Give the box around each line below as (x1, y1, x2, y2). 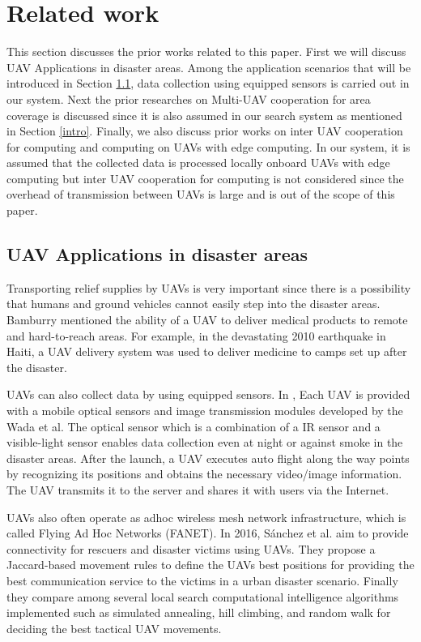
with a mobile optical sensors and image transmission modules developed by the (6, 402, 403, 419)
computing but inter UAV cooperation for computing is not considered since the (6, 169, 404, 186)
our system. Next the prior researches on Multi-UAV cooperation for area (6, 90, 371, 107)
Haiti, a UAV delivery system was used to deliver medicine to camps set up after (6, 343, 407, 360)
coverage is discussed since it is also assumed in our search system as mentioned (6, 106, 402, 123)
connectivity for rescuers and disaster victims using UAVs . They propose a (6, 540, 376, 557)
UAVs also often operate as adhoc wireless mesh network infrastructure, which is (6, 508, 406, 525)
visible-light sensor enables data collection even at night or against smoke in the (6, 434, 403, 451)
